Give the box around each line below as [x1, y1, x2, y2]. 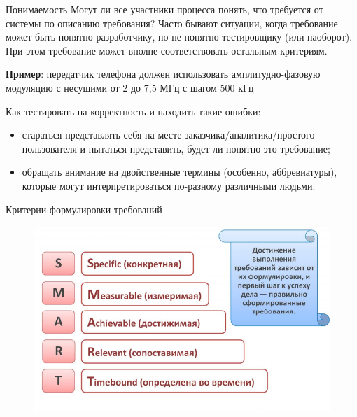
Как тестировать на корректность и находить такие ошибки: [6, 104, 261, 118]
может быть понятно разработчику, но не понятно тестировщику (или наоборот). [6, 29, 353, 44]
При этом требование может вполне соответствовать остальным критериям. [6, 43, 328, 57]
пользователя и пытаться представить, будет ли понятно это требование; [22, 141, 330, 155]
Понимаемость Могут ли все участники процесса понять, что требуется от [6, 2, 323, 16]
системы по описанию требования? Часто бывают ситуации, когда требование [6, 15, 338, 30]
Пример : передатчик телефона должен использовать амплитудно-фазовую [6, 66, 321, 81]
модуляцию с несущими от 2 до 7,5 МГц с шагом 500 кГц [6, 80, 254, 94]
